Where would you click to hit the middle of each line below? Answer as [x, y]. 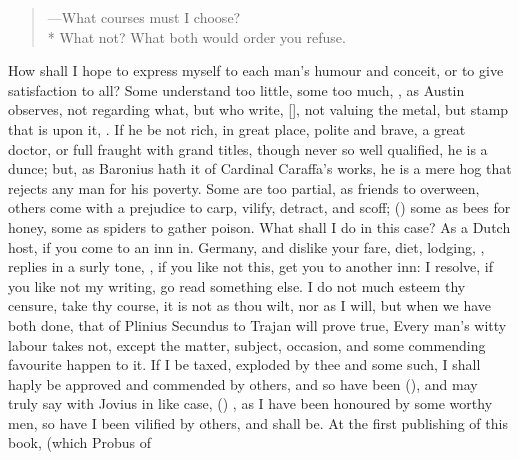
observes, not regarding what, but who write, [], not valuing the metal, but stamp [258, 109]
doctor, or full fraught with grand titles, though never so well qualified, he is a [248, 148]
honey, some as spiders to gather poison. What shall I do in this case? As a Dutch [259, 226]
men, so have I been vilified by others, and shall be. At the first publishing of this [258, 422]
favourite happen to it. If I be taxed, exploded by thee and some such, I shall [244, 364]
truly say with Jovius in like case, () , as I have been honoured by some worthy [250, 403]
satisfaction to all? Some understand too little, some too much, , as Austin [236, 89]
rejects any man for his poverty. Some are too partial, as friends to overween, [244, 187]
